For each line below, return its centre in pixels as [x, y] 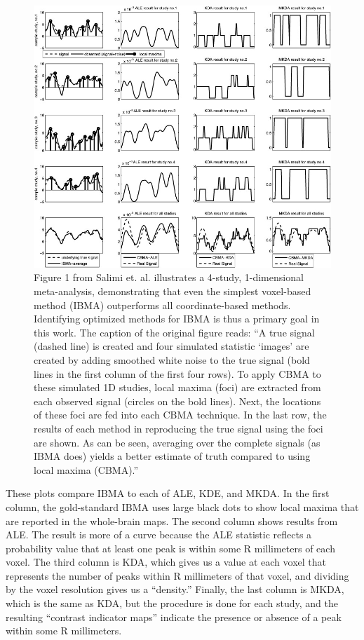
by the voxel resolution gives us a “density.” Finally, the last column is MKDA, [175, 589]
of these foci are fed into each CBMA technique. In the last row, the [180, 415]
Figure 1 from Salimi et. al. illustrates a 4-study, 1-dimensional [169, 277]
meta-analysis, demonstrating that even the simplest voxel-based [173, 291]
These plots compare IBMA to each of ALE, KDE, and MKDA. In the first [168, 493]
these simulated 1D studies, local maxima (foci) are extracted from [177, 387]
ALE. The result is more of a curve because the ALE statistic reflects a [159, 535]
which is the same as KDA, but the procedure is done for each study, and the [172, 603]
